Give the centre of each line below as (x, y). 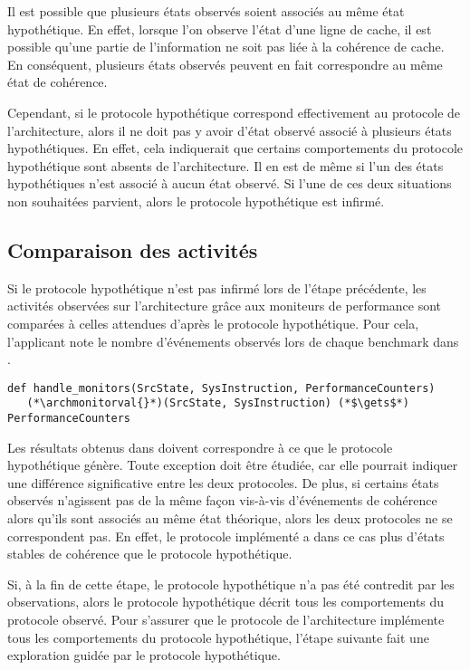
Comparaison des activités (133, 249)
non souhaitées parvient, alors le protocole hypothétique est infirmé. (196, 201)
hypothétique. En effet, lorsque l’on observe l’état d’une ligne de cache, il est (220, 29)
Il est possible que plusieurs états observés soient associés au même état (206, 11)
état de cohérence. (58, 82)
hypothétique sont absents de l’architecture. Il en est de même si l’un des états (225, 165)
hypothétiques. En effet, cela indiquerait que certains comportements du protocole (235, 148)
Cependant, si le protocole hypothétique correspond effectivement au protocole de (234, 112)
